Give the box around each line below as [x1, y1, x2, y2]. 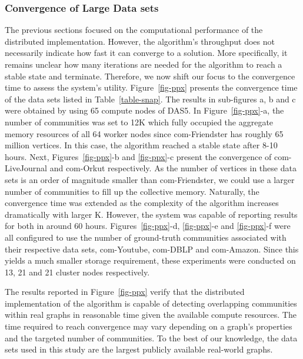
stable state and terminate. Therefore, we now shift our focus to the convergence [5, 69, 295, 82]
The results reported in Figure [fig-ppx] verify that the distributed [5, 285, 245, 298]
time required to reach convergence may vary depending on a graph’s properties [5, 320, 292, 333]
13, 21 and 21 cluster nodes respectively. [5, 265, 150, 278]
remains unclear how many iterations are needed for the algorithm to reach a [5, 58, 282, 70]
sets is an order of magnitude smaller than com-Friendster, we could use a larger [5, 173, 295, 185]
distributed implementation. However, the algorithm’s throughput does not [5, 35, 275, 47]
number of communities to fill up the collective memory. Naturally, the [5, 185, 259, 197]
